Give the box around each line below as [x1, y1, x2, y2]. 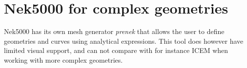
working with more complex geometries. [4, 54, 123, 65]
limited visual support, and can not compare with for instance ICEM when [4, 45, 228, 55]
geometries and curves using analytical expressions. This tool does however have [4, 35, 244, 46]
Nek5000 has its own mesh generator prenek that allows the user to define [4, 26, 225, 36]
